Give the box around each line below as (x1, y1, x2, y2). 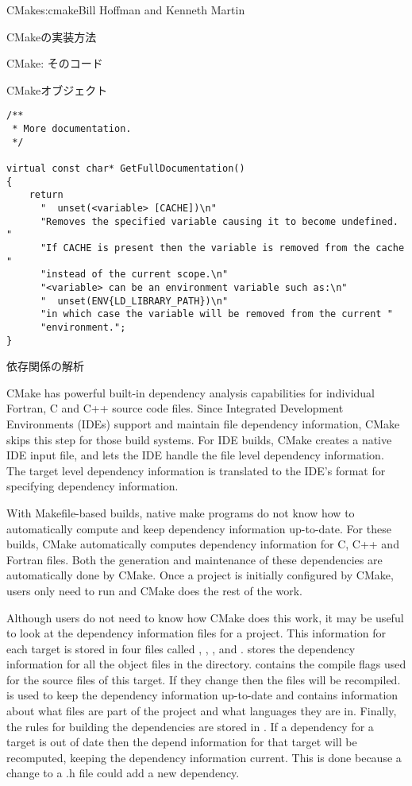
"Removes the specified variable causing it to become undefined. (40, 215, 399, 227)
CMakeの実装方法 (6, 28, 97, 45)
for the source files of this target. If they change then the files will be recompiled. (6, 671, 401, 687)
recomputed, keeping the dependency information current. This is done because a (6, 749, 402, 765)
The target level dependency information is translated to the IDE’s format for (6, 462, 386, 478)
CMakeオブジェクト (6, 81, 108, 98)
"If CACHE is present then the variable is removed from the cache (40, 242, 405, 254)
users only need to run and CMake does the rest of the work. (6, 582, 303, 598)
